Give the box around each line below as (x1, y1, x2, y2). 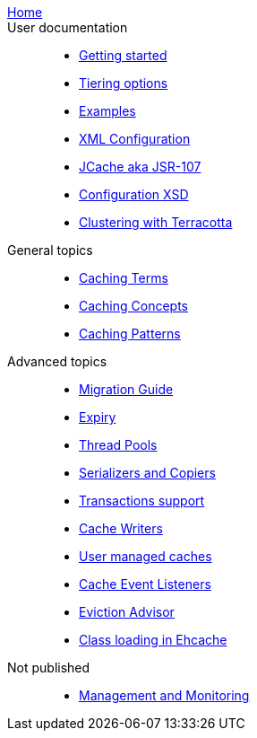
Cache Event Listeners (79, 576, 211, 592)
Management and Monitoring (79, 688, 250, 703)
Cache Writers (79, 521, 163, 536)
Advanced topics (7, 354, 107, 369)
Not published (7, 660, 90, 675)
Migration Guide (79, 382, 174, 397)
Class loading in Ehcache (79, 632, 227, 647)
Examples (79, 103, 136, 119)
